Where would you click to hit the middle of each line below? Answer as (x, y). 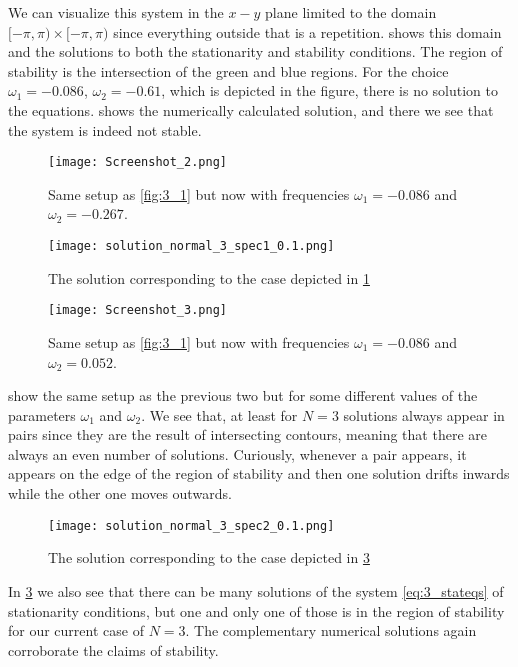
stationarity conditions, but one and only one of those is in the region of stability (256, 610)
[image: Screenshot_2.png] (137, 162)
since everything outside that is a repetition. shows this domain (307, 31)
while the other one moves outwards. (120, 493)
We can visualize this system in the (116, 12)
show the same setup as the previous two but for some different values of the (243, 395)
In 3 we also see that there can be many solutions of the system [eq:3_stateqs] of (256, 590)
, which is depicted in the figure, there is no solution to (330, 90)
